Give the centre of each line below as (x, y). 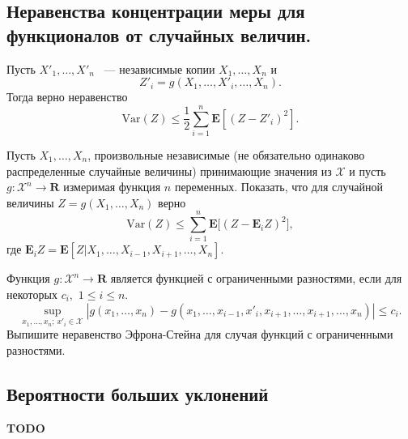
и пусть (368, 170)
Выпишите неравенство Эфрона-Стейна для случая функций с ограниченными (200, 334)
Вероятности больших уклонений (138, 394)
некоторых (32, 294)
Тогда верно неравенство (67, 97)
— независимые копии (159, 68)
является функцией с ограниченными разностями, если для (256, 278)
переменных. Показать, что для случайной (278, 187)
